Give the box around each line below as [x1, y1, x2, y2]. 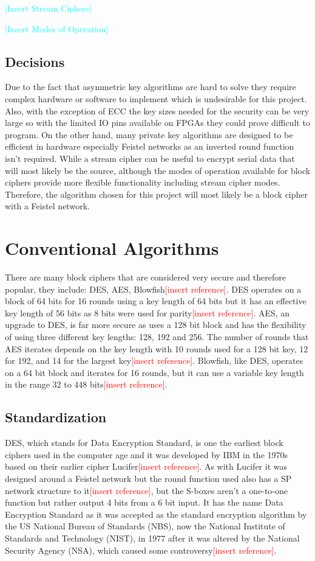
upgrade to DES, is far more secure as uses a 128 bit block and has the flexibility [5, 318, 307, 331]
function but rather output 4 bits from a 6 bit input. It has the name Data [5, 496, 283, 509]
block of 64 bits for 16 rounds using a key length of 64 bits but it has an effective [5, 294, 307, 307]
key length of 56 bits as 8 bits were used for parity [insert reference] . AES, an [5, 306, 290, 319]
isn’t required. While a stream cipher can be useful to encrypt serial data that [5, 152, 295, 164]
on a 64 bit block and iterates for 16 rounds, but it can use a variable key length [5, 366, 304, 378]
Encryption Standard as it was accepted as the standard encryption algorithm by [5, 507, 307, 520]
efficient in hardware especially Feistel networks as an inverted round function [5, 140, 294, 153]
